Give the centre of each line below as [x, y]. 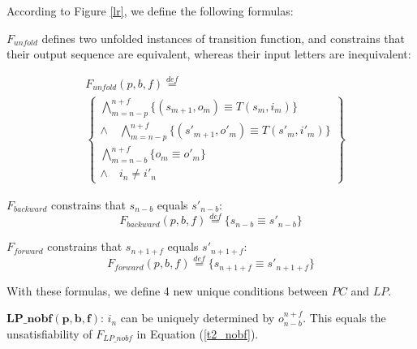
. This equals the [344, 318]
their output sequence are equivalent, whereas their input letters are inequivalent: [209, 54]
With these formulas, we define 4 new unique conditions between [168, 290]
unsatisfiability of [49, 333]
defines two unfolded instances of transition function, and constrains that [223, 38]
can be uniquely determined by [198, 318]
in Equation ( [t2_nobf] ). [198, 333]
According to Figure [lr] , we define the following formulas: [150, 11]
